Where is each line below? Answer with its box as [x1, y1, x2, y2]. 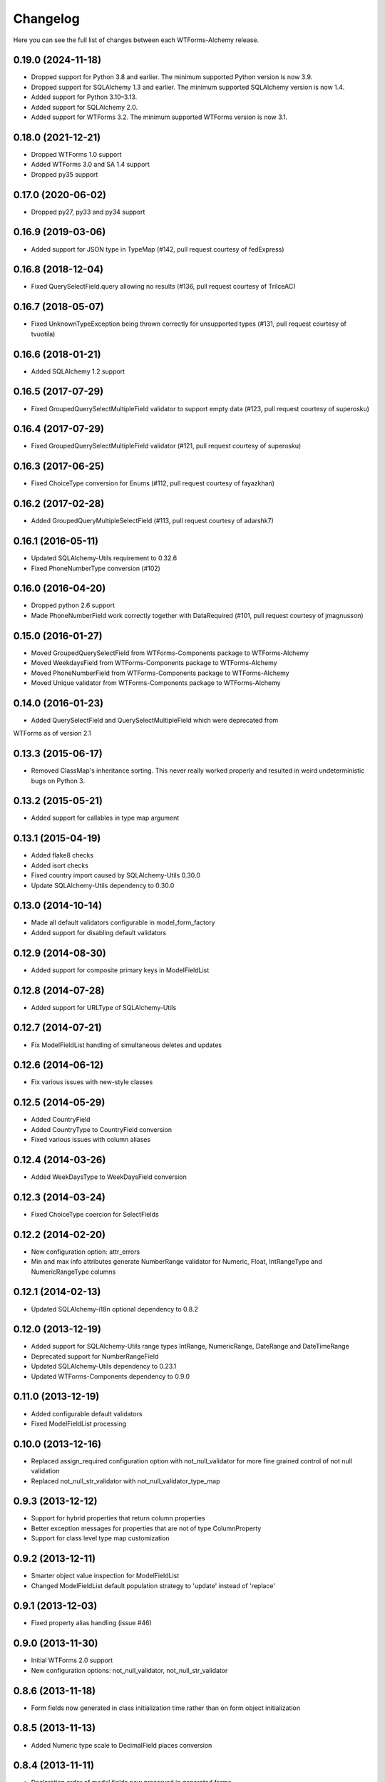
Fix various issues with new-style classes [31, 1078, 153, 1086]
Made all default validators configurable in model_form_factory [31, 918, 215, 927]
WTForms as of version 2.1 [13, 729, 92, 738]
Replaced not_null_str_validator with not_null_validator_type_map [31, 1476, 220, 1485]
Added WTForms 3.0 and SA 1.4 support [31, 160, 150, 169]
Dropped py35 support [31, 170, 98, 178]
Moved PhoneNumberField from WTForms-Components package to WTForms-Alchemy [31, 669, 289, 677]
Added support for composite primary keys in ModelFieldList [31, 966, 210, 974]
